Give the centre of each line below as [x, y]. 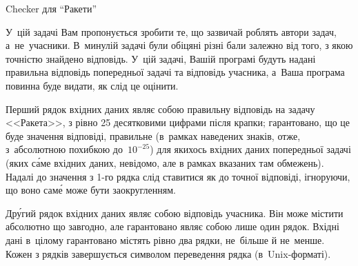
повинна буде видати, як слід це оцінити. [92, 85]
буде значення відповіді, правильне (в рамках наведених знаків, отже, [153, 135]
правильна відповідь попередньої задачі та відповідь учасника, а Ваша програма [175, 72]
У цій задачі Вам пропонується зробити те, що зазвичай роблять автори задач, [171, 31]
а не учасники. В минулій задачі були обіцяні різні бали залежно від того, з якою [179, 45]
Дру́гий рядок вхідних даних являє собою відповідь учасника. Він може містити [175, 213]
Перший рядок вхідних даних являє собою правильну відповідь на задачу [160, 109]
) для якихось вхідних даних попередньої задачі [250, 149]
